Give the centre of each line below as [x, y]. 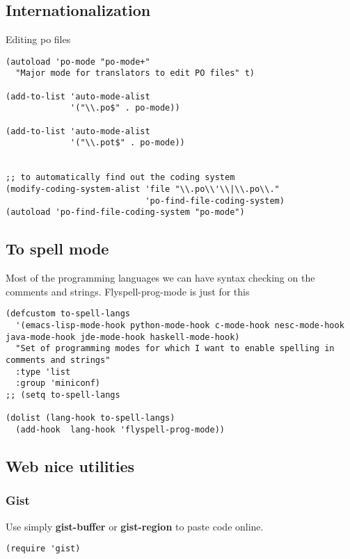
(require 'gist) [43, 549]
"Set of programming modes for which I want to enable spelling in [175, 349]
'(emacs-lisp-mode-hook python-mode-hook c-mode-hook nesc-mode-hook [180, 326]
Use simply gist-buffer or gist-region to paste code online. [135, 526]
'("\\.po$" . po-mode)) [125, 108]
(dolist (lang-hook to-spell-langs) [90, 418]
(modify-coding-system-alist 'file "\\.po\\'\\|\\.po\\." [143, 189]
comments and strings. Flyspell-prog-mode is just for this [128, 291]
